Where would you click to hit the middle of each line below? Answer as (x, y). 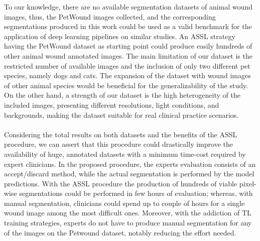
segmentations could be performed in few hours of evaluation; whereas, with (136, 193)
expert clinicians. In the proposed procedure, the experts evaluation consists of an (130, 164)
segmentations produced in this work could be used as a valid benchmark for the (128, 26)
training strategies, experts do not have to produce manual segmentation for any (128, 223)
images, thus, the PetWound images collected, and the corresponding (110, 16)
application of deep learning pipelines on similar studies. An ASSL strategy (120, 36)
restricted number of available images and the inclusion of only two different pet (127, 65)
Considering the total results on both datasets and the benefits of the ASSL (121, 134)
